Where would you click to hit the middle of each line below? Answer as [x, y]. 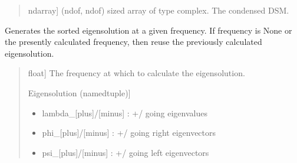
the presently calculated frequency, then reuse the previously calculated [133, 42]
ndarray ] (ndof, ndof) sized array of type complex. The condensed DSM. [159, 10]
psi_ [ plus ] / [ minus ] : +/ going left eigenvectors [126, 152]
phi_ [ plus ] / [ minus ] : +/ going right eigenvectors [129, 133]
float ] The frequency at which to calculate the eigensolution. [136, 73]
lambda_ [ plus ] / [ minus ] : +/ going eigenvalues [125, 113]
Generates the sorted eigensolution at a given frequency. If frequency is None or [148, 30]
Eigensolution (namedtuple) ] [79, 92]
